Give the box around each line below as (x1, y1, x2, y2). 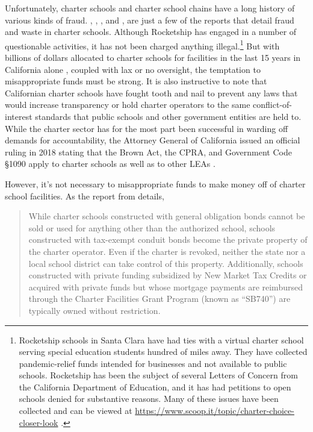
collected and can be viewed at (19, 404, 132, 417)
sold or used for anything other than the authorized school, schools (28, 221, 276, 234)
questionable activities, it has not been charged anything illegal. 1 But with (5, 37, 280, 52)
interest (5, 110, 33, 122)
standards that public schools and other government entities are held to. (35, 110, 302, 122)
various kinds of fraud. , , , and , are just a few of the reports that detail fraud (5, 13, 294, 26)
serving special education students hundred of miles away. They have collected (19, 345, 308, 358)
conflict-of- (253, 98, 292, 111)
